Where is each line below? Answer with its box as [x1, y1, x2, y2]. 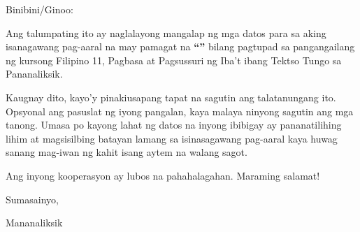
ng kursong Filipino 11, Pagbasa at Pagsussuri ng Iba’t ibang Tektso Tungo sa [6, 52, 342, 67]
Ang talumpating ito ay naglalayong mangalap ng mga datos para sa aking [6, 25, 326, 40]
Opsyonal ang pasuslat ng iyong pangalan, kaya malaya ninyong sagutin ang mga [6, 103, 354, 118]
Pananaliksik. [6, 66, 63, 81]
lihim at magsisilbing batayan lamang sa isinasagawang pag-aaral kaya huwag [6, 131, 338, 145]
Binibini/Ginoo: [6, 2, 73, 16]
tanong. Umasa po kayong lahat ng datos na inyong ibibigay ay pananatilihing [6, 117, 342, 132]
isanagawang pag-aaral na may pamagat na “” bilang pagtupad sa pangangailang [6, 39, 355, 54]
